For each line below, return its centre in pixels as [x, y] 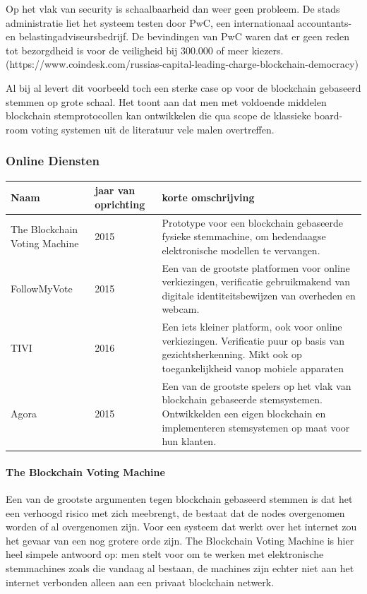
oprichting [120, 204]
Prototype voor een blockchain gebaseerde [253, 222]
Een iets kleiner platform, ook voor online [252, 327]
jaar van [115, 190]
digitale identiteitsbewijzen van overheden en [259, 295]
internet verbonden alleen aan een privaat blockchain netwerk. [140, 582]
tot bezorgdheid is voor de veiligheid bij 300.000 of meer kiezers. [145, 50]
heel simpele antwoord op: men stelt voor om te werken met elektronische [165, 554]
